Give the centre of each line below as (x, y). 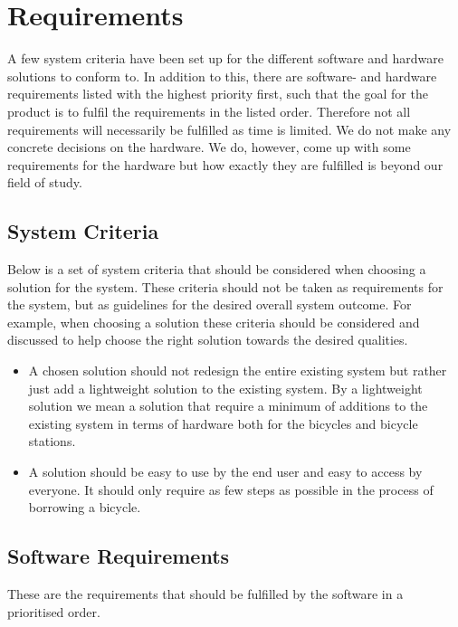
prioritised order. (54, 611)
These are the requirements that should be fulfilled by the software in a (205, 594)
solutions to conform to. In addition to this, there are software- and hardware (222, 76)
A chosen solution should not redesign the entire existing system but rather (238, 370)
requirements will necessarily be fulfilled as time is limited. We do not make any (229, 129)
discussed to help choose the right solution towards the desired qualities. (208, 340)
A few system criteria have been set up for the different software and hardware (225, 58)
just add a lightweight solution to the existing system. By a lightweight (225, 388)
